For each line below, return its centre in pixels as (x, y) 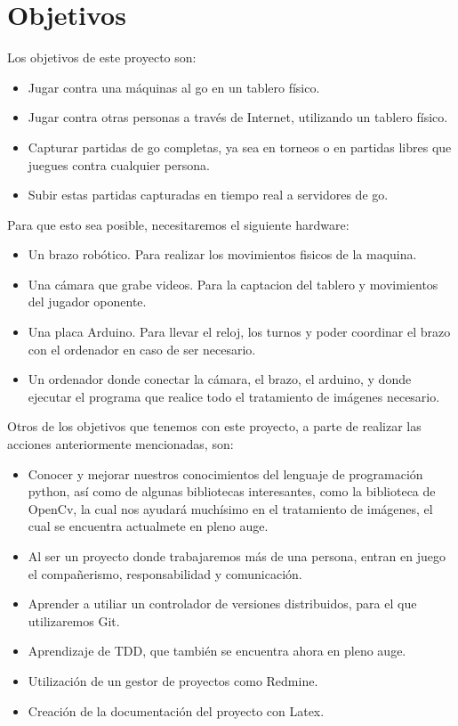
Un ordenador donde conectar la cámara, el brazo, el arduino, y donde (220, 379)
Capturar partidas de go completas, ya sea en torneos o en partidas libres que (240, 147)
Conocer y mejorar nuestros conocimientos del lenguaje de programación (225, 473)
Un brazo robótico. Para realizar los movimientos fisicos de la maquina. (222, 254)
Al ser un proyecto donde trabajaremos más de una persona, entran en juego (237, 556)
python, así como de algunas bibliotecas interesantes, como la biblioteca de (232, 491)
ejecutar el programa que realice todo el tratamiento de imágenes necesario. (234, 396)
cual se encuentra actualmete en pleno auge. (148, 526)
